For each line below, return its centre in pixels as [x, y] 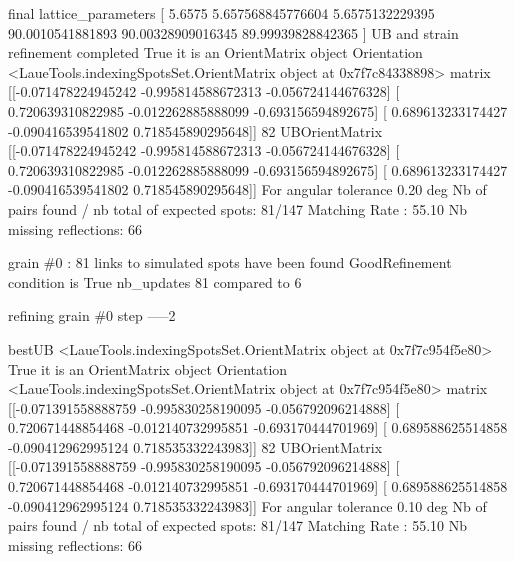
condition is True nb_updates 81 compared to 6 [155, 281]
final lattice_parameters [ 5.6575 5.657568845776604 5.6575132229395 [221, 13]
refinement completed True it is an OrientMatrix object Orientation [215, 52]
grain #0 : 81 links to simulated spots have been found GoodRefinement [230, 262]
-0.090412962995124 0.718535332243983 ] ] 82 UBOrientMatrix [195, 446]
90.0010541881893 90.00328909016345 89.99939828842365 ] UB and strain [233, 32]
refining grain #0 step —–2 [92, 315]
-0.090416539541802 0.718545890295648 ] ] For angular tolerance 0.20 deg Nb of [247, 189]
